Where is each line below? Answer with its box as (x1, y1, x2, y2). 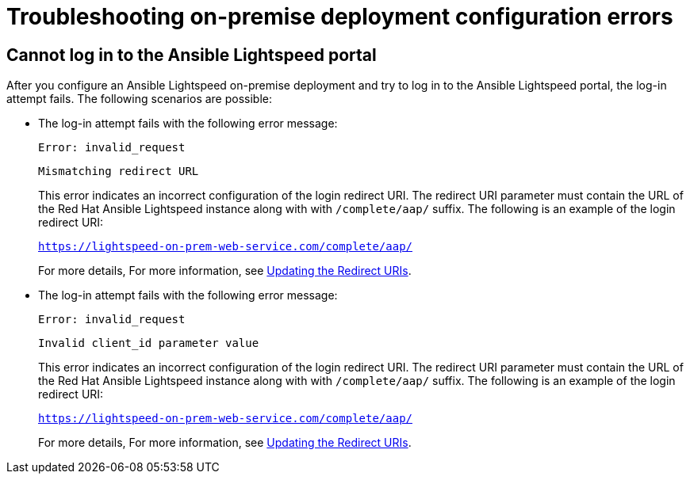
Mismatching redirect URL (38, 165, 199, 178)
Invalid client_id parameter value (38, 337, 259, 350)
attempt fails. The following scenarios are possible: (6, 92, 273, 106)
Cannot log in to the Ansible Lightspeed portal (6, 44, 377, 65)
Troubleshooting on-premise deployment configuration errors (6, 3, 673, 30)
